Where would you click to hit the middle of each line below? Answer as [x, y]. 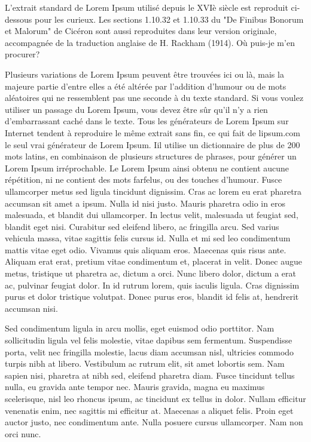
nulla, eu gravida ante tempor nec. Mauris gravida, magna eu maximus [135, 387]
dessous [19, 19]
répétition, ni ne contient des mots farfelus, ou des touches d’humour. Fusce [144, 179]
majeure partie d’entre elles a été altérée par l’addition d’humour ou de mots [146, 86]
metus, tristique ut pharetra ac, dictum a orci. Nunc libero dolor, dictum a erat [150, 273]
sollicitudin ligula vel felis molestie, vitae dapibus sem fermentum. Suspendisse [149, 340]
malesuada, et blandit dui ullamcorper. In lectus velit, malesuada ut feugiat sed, [152, 215]
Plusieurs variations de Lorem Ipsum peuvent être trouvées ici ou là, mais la [144, 74]
